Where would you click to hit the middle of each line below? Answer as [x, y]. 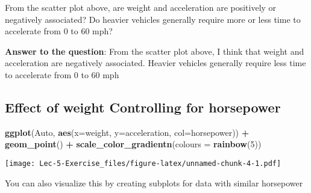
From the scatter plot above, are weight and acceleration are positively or [141, 7]
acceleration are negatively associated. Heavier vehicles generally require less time [155, 63]
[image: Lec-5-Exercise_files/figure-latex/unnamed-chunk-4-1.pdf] [143, 163]
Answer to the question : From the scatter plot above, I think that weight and [155, 51]
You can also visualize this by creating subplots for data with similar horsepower [154, 182]
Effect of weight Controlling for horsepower [143, 107]
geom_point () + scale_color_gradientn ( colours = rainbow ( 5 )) [133, 144]
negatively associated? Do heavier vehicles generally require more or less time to [153, 19]
